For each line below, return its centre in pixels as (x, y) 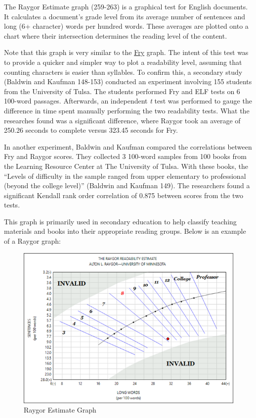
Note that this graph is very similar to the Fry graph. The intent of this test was (126, 52)
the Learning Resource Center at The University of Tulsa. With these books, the (126, 166)
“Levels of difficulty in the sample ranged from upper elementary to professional (125, 176)
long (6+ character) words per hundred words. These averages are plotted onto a (126, 26)
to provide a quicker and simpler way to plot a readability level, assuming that (123, 62)
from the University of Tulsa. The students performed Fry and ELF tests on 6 (122, 91)
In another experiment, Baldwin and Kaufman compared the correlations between (128, 146)
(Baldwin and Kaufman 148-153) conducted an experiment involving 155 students (128, 81)
